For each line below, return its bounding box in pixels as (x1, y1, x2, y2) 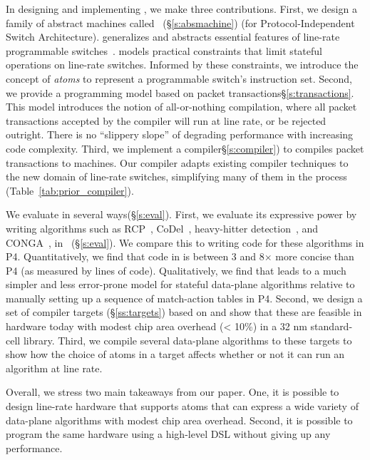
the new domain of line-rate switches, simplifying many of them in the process (6, 169, 347, 184)
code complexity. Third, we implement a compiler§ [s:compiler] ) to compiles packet (6, 140, 364, 155)
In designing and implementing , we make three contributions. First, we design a (6, 1, 357, 16)
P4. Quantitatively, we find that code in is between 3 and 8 (6, 249, 264, 264)
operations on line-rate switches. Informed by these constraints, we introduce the (6, 57, 359, 72)
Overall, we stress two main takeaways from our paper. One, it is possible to (6, 384, 339, 399)
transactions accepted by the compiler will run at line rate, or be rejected (6, 113, 327, 128)
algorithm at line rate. (6, 360, 103, 375)
